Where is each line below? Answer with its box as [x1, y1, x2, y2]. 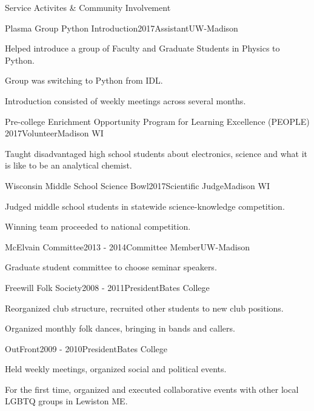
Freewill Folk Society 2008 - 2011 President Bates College [5, 281, 210, 293]
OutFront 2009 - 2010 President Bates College [5, 342, 167, 355]
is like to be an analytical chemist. [5, 159, 132, 172]
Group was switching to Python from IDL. [5, 74, 163, 87]
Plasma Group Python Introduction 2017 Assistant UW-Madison [5, 21, 238, 34]
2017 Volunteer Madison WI [5, 127, 104, 139]
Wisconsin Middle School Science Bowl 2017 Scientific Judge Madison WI [5, 179, 270, 192]
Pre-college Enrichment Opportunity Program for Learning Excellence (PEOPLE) [5, 115, 310, 127]
